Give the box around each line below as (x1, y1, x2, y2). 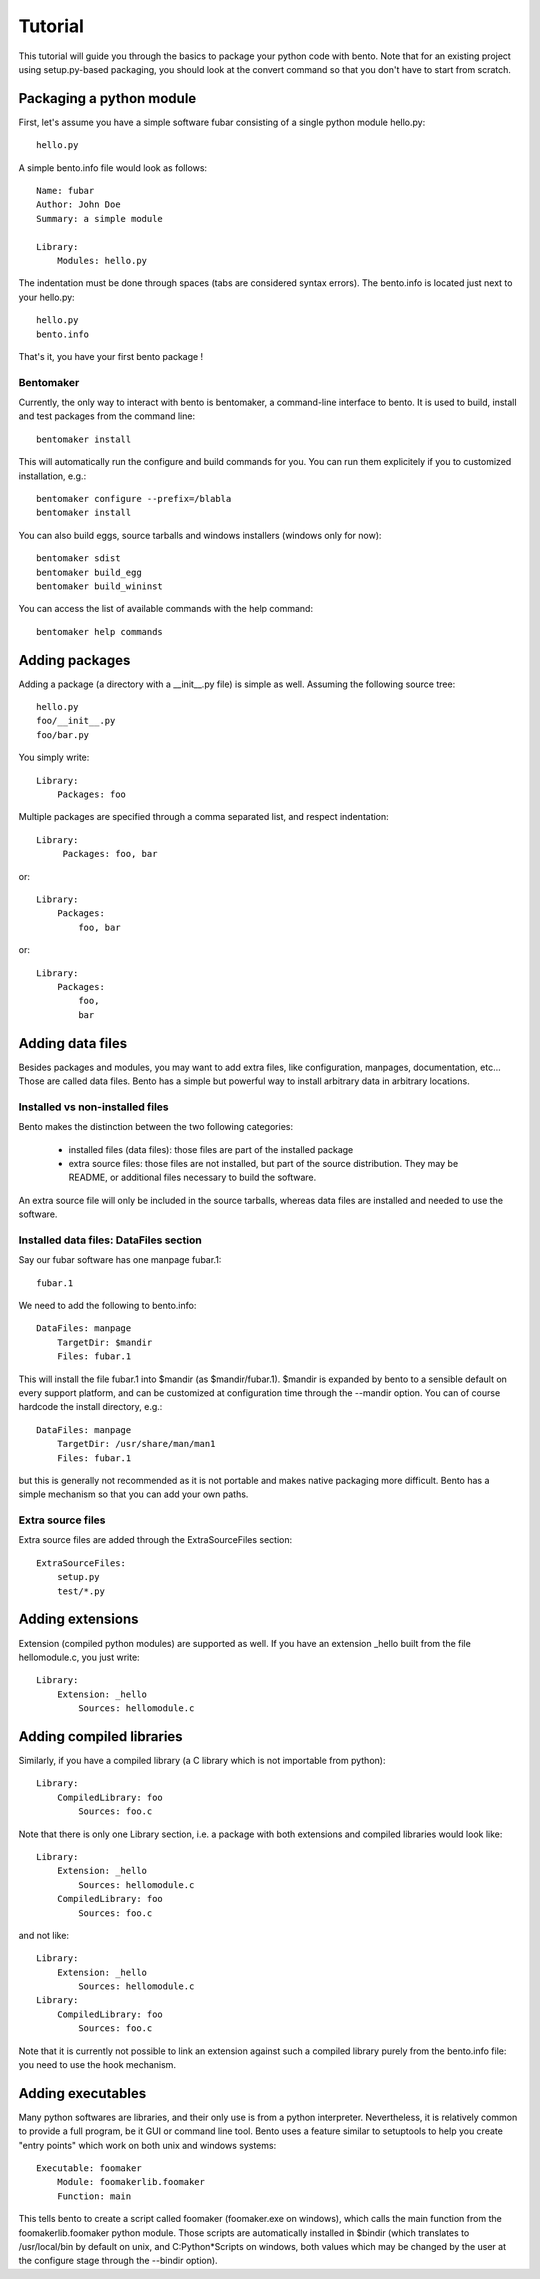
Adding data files (18, 1035, 128, 1052)
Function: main (56, 2190, 132, 2202)
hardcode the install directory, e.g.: (18, 1401, 163, 1413)
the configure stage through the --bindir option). (18, 2255, 219, 2267)
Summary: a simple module (36, 213, 164, 224)
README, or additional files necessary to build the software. (68, 1171, 317, 1184)
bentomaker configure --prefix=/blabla (36, 493, 232, 505)
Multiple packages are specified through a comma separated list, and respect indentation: (18, 811, 389, 823)
